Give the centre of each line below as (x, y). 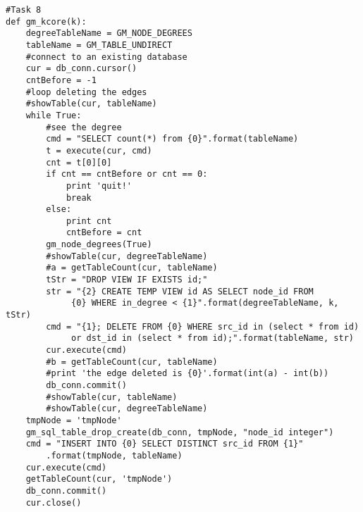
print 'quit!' (99, 186)
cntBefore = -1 (61, 80)
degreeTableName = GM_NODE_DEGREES (109, 33)
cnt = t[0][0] (79, 162)
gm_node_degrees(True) (99, 245)
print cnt (89, 221)
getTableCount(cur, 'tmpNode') (99, 479)
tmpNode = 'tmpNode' (74, 420)
